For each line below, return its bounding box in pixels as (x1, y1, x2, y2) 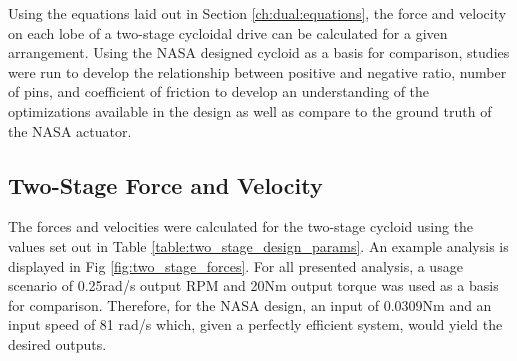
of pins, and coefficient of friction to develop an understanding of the (8, 81, 430, 102)
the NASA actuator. (8, 120, 132, 141)
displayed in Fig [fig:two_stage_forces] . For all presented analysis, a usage (8, 255, 463, 276)
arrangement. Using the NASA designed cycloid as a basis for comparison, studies (8, 42, 510, 63)
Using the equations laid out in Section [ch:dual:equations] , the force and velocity (8, 3, 507, 23)
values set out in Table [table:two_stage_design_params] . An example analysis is (8, 235, 509, 256)
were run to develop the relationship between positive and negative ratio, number (8, 61, 507, 82)
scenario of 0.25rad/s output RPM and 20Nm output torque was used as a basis (8, 275, 499, 296)
